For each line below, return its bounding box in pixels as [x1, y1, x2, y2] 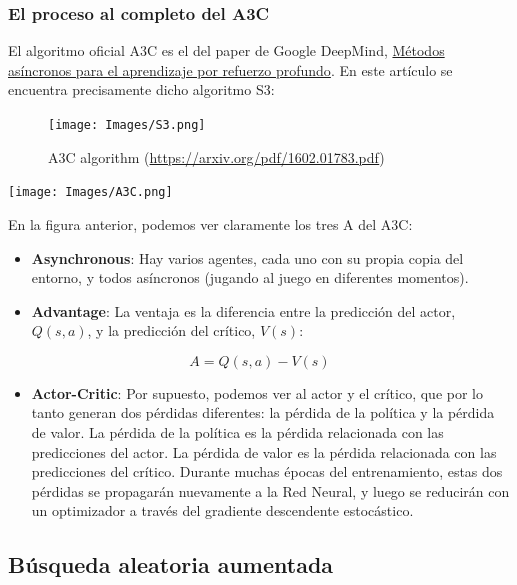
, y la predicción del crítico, [87, 320, 256, 341]
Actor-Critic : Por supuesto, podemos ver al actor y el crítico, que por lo [31, 382, 483, 403]
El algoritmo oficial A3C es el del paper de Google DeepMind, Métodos [8, 40, 445, 61]
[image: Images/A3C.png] [8, 185, 173, 200]
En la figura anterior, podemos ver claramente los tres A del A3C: [8, 213, 413, 234]
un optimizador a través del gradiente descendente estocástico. [31, 500, 414, 521]
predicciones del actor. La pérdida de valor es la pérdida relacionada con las [31, 441, 497, 462]
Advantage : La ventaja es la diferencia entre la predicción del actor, [31, 300, 456, 321]
